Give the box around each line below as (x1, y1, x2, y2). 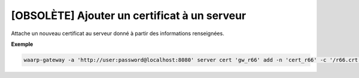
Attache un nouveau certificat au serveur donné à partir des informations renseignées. (11, 30, 224, 37)
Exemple (11, 40, 34, 48)
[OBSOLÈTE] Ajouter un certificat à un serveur (11, 9, 247, 22)
